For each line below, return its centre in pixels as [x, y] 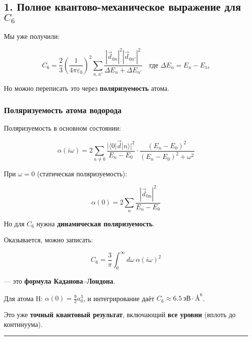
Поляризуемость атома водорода [63, 110]
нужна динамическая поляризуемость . [95, 223]
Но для [14, 223]
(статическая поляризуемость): [82, 173]
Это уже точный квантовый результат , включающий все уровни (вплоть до [120, 314]
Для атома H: [24, 298]
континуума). [23, 324]
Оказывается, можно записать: [48, 240]
